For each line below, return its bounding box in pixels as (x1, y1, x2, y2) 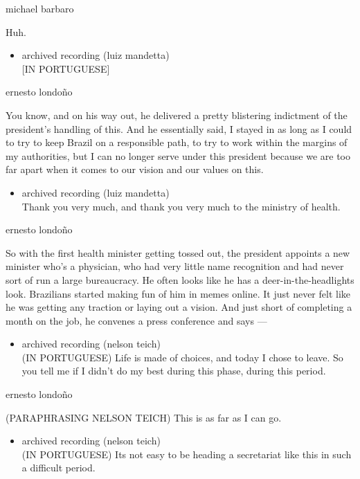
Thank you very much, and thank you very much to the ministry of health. (21, 199, 341, 213)
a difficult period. (21, 460, 96, 475)
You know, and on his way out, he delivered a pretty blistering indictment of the (6, 107, 348, 122)
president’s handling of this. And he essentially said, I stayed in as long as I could (6, 121, 352, 136)
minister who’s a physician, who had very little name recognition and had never (6, 259, 344, 273)
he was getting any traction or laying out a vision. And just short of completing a (6, 300, 352, 314)
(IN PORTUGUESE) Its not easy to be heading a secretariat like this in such (21, 446, 352, 461)
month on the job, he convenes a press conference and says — (6, 313, 267, 327)
